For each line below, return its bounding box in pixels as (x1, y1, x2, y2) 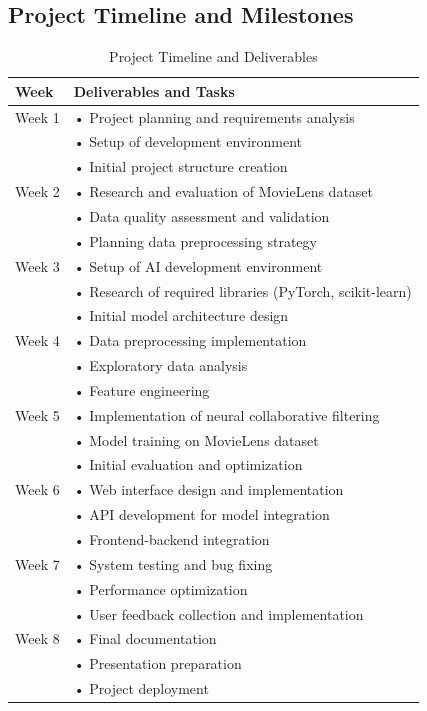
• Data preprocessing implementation (73, 330, 307, 351)
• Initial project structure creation (73, 156, 288, 177)
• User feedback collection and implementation (73, 603, 364, 624)
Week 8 (15, 628, 60, 649)
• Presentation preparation (73, 653, 242, 674)
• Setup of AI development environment (73, 255, 323, 276)
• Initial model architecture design (73, 305, 289, 326)
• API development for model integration (73, 504, 330, 525)
